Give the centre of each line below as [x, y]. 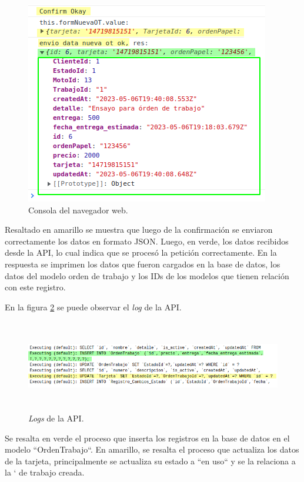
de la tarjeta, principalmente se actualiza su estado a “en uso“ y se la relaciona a [150, 461]
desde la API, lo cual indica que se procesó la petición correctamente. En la [141, 252]
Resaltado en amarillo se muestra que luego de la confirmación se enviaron [139, 230]
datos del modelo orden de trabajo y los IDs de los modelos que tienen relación [147, 275]
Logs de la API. [56, 418]
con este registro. [35, 287]
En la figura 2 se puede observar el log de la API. [93, 307]
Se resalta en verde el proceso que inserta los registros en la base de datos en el [147, 438]
